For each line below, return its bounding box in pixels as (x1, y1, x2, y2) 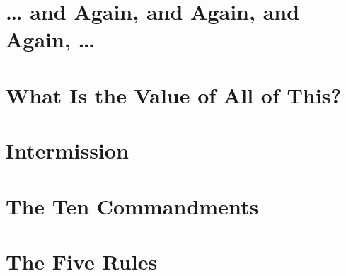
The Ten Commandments (6, 191, 259, 220)
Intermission (6, 136, 129, 165)
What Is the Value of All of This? (6, 80, 342, 109)
